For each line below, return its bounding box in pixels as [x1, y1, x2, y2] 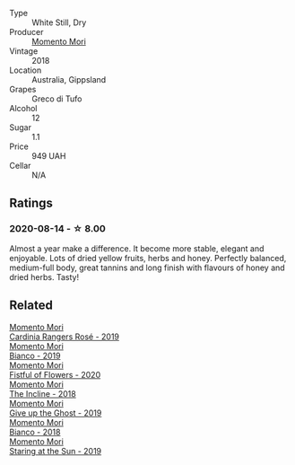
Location [9, 65, 42, 75]
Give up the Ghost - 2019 [9, 408, 102, 418]
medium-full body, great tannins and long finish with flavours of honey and [9, 262, 285, 273]
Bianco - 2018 [9, 426, 61, 437]
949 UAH [31, 151, 66, 161]
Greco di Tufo [31, 93, 82, 104]
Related [9, 298, 54, 313]
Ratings [9, 196, 54, 211]
